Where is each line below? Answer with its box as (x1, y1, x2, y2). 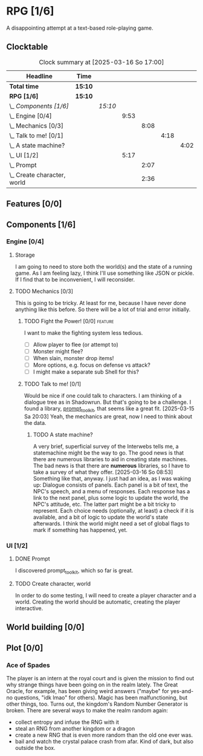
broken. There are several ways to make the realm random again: (6, 707, 168, 714)
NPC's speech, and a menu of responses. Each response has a (33, 487, 190, 495)
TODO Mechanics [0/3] (14, 288, 74, 295)
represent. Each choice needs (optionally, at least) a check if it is (33, 507, 195, 514)
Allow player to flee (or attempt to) (33, 341, 119, 348)
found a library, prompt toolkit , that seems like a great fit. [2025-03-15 (24, 405, 195, 413)
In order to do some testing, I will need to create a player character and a (14, 592, 196, 599)
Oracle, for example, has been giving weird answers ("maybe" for (6, 688, 169, 695)
